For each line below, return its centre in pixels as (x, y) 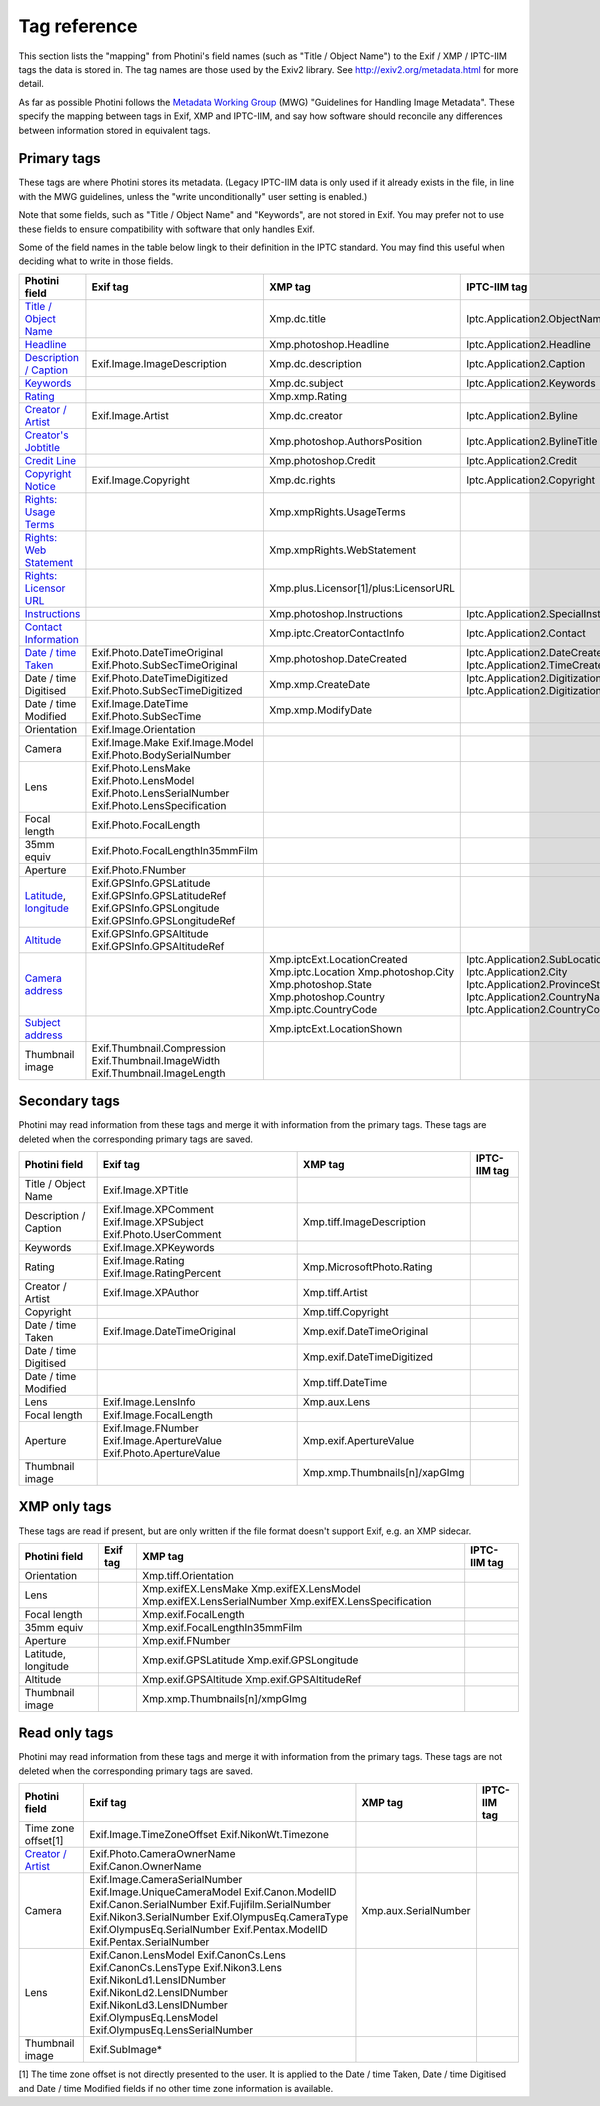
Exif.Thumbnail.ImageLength (158, 1073)
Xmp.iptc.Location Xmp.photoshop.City (362, 972)
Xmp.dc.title (298, 318)
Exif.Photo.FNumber (139, 870)
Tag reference (78, 26)
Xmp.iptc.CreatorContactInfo (337, 633)
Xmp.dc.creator (306, 415)
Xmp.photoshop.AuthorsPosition (346, 441)
